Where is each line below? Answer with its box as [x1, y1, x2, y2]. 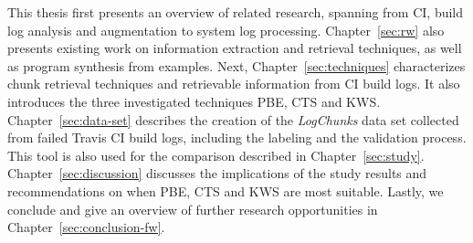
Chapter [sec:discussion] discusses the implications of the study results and [7, 164, 427, 183]
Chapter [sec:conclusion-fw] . [7, 217, 165, 237]
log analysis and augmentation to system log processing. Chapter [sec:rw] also [7, 20, 445, 39]
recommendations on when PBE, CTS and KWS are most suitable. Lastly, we [7, 181, 444, 200]
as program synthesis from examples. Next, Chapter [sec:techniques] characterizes [7, 56, 466, 75]
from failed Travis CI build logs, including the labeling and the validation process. [7, 128, 467, 147]
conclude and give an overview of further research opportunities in [7, 199, 378, 218]
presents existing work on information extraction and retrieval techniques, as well [7, 38, 462, 58]
